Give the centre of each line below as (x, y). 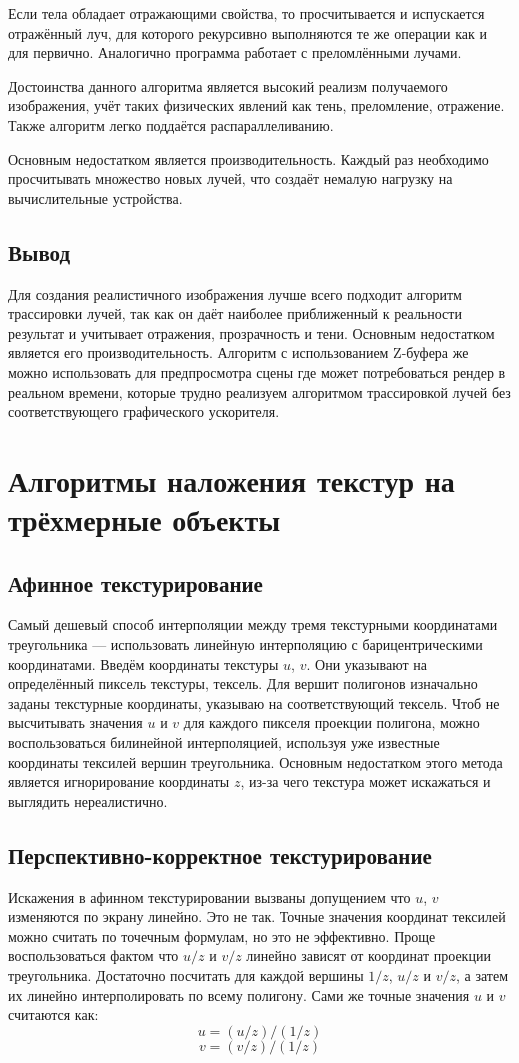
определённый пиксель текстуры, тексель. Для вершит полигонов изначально (243, 683)
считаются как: (53, 1014)
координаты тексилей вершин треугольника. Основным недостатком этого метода (255, 761)
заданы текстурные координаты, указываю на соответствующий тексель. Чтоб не (254, 702)
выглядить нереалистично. (88, 800)
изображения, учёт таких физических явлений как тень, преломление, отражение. (256, 105)
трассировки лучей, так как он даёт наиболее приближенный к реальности (235, 313)
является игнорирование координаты (119, 781)
